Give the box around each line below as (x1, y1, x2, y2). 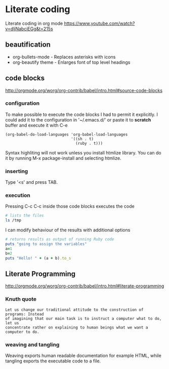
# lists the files (5, 213, 44, 218)
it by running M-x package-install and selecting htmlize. (5, 155, 121, 161)
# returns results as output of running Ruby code (5, 237, 114, 242)
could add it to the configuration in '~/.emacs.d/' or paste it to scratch (5, 116, 151, 122)
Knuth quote (5, 296, 37, 303)
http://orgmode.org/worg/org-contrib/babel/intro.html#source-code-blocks (5, 87, 163, 93)
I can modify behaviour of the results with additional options (5, 227, 131, 233)
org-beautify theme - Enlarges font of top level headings (12, 59, 131, 65)
